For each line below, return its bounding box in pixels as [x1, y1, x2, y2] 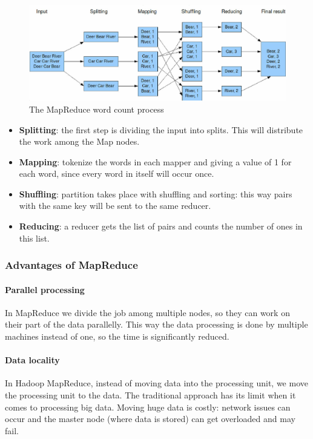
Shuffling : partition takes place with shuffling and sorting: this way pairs [19, 187, 292, 200]
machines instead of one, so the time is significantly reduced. [5, 330, 229, 343]
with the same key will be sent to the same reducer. [19, 199, 211, 212]
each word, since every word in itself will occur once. [19, 167, 214, 180]
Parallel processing [5, 283, 85, 295]
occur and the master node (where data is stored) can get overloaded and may [5, 412, 295, 425]
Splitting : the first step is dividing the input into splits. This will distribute [19, 123, 303, 136]
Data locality [5, 354, 60, 366]
